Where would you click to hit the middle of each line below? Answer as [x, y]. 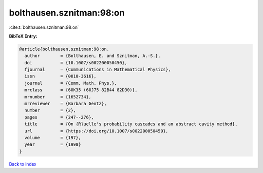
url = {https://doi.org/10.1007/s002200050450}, [96, 131]
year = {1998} [53, 144]
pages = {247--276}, [59, 117]
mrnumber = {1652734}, [58, 97]
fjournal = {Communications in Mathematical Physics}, [98, 70]
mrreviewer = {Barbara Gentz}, [66, 104]
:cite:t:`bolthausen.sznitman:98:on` [44, 27]
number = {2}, [50, 110]
